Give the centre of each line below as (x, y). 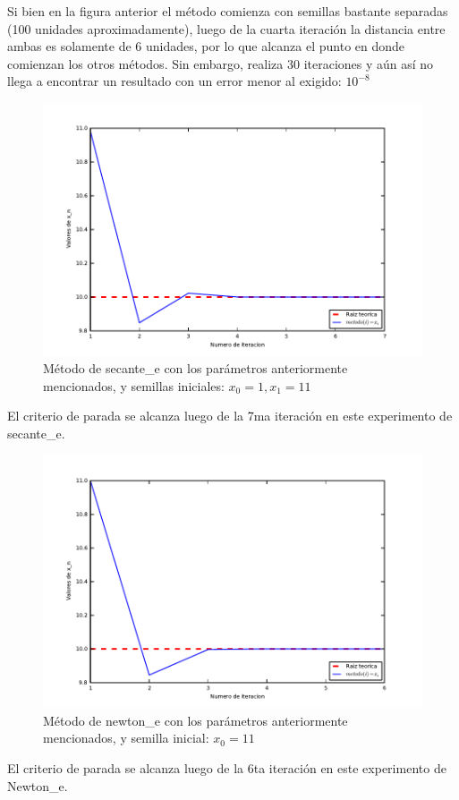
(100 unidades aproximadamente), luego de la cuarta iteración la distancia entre (226, 28)
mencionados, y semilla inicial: (126, 738)
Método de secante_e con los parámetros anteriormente (195, 368)
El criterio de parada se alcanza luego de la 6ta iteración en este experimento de (227, 768)
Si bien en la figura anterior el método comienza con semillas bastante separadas (228, 11)
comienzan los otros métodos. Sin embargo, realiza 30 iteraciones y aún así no (221, 63)
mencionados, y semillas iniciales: (134, 385)
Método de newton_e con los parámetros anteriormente (195, 720)
